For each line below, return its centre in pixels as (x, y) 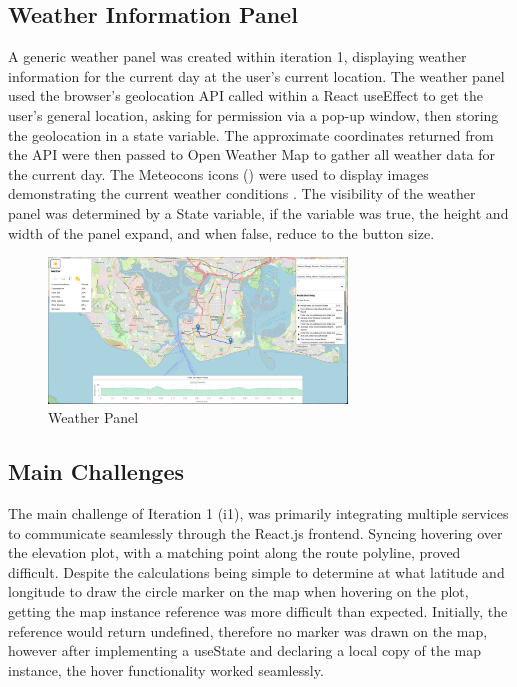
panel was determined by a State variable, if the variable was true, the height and (258, 212)
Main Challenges (96, 471)
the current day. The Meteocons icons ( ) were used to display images (218, 173)
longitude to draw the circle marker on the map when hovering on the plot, (238, 591)
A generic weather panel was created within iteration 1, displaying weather (237, 56)
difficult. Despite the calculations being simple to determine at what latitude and (256, 571)
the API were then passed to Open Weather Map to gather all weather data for (252, 154)
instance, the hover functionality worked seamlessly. (166, 669)
